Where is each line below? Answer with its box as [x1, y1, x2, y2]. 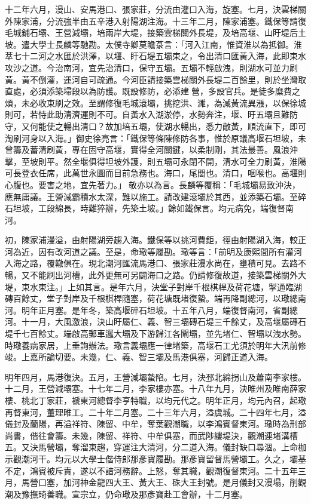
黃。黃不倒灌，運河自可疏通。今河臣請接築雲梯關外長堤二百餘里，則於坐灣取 [5, 73, 306, 85]
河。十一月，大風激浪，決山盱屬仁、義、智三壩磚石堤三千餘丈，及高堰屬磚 [5, 315, 298, 328]
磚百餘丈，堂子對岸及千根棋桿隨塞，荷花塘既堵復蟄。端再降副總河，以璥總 [5, 292, 298, 305]
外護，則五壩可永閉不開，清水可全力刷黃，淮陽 [121, 155, 306, 167]
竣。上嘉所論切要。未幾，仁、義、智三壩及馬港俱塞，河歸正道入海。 [5, 351, 273, 363]
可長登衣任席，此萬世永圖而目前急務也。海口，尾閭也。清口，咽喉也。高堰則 [5, 167, 306, 179]
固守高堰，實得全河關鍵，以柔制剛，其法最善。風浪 [88, 143, 289, 156]
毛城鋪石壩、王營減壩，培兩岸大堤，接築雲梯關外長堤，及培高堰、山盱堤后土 [5, 26, 306, 39]
